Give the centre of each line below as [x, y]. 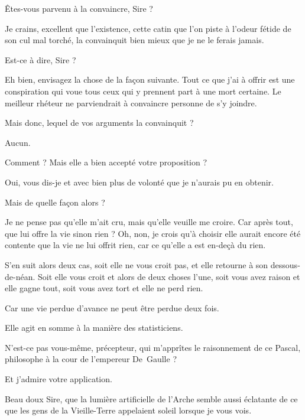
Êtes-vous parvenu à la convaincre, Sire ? [79, 8]
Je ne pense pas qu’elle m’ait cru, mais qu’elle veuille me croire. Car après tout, [149, 222]
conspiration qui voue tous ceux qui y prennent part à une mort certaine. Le [143, 91]
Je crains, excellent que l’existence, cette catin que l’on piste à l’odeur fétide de [148, 28]
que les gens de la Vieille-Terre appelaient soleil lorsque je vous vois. [128, 410]
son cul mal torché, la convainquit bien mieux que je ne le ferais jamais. [134, 40]
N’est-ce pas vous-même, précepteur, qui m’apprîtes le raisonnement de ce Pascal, [153, 347]
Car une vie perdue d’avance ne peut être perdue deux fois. [112, 307]
